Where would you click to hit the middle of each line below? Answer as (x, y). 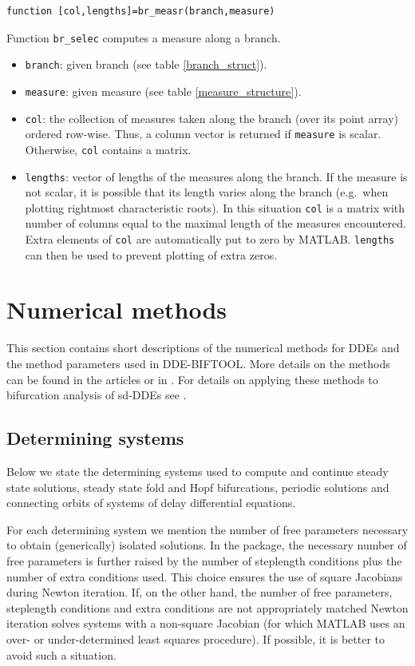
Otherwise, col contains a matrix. (108, 149)
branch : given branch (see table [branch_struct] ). (146, 64)
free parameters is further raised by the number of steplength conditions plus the (204, 560)
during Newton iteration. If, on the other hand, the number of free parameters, (200, 592)
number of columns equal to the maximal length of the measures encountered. (215, 223)
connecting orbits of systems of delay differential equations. (151, 503)
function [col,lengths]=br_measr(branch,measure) (141, 11)
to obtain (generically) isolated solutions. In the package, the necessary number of (207, 545)
